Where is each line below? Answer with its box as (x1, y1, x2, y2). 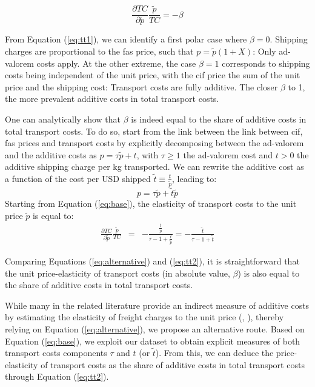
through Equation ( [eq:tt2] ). (5, 370, 109, 383)
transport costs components (5, 346, 107, 359)
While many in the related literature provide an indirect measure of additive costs (5, 298, 310, 311)
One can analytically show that (5, 112, 121, 125)
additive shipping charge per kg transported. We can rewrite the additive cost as (5, 160, 304, 173)
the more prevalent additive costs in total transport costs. (5, 92, 219, 105)
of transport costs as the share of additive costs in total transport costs (41, 358, 305, 371)
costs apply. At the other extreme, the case (36, 56, 196, 69)
